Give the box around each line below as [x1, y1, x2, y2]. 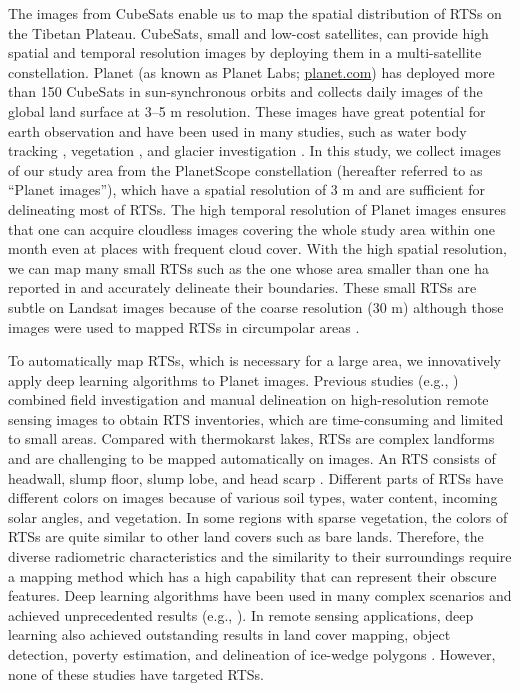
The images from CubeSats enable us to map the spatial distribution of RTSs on [8, 3, 502, 23]
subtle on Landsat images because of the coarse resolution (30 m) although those [8, 296, 504, 317]
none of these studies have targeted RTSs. [8, 663, 265, 684]
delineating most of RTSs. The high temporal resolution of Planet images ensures [8, 198, 506, 219]
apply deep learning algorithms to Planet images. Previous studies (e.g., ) [8, 369, 459, 390]
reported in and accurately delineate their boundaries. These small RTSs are [8, 277, 477, 298]
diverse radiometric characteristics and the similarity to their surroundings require [8, 546, 512, 567]
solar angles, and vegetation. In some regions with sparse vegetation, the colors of [8, 506, 508, 527]
